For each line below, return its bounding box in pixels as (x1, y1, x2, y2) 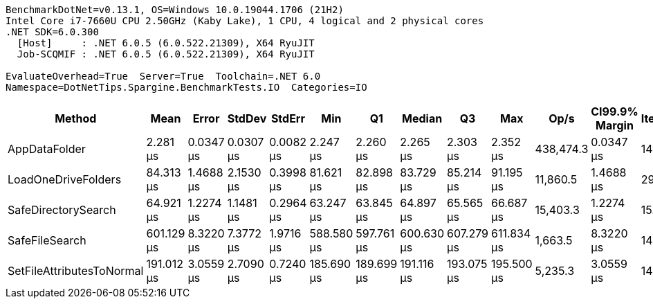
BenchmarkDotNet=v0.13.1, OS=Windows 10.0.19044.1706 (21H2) (6, 4, 344, 15)
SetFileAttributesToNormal (8, 264, 144, 278)
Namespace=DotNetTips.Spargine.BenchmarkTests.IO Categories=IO (6, 82, 367, 93)
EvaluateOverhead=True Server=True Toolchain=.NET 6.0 (6, 71, 321, 82)
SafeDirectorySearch (8, 203, 116, 217)
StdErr (270, 111, 306, 125)
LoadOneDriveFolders (8, 172, 122, 186)
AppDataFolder (8, 142, 86, 156)
